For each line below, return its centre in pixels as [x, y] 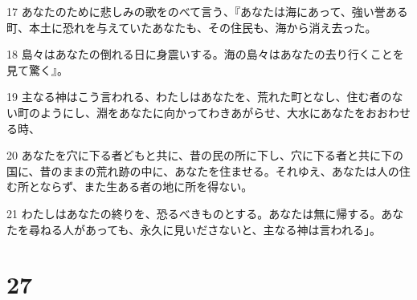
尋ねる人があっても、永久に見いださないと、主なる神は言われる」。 [204, 229]
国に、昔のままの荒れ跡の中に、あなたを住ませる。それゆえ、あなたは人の [203, 170]
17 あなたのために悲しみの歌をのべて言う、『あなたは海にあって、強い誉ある [207, 11]
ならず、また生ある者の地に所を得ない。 [146, 186]
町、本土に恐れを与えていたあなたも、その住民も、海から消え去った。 [192, 27]
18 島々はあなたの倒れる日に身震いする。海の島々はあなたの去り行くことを [205, 54]
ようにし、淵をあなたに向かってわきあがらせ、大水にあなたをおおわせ [225, 112]
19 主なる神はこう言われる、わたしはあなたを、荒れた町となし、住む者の [199, 97]
